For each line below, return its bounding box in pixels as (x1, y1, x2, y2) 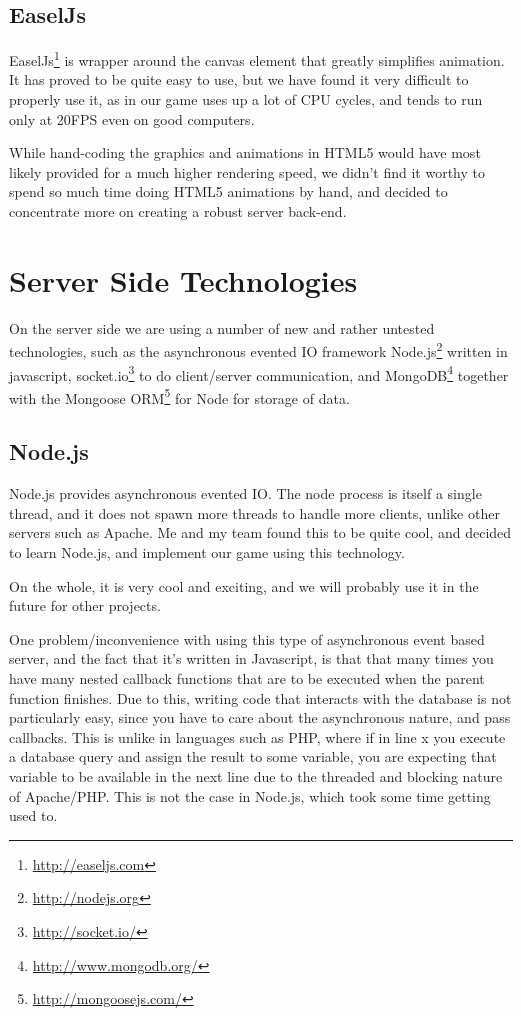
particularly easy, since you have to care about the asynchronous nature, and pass (9, 707, 511, 728)
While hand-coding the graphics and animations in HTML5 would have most (9, 142, 481, 163)
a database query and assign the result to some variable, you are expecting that (9, 746, 497, 767)
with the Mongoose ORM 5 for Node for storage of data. (9, 384, 350, 408)
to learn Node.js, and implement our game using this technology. (9, 542, 405, 563)
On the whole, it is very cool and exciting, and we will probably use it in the (9, 575, 479, 596)
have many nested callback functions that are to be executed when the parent (9, 668, 485, 689)
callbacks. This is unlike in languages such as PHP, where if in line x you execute (9, 726, 506, 747)
